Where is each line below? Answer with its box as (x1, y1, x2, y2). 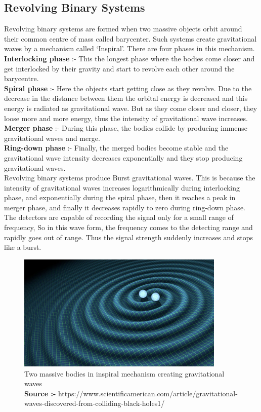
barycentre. (4, 73, 39, 84)
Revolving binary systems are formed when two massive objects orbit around (4, 23, 242, 34)
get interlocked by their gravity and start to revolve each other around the (4, 63, 235, 73)
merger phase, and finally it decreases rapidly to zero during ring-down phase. (4, 202, 245, 212)
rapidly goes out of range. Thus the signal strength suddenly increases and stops (4, 232, 253, 242)
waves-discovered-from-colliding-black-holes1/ (24, 398, 165, 408)
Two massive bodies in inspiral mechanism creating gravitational (24, 368, 225, 379)
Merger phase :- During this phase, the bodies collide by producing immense (4, 123, 248, 133)
